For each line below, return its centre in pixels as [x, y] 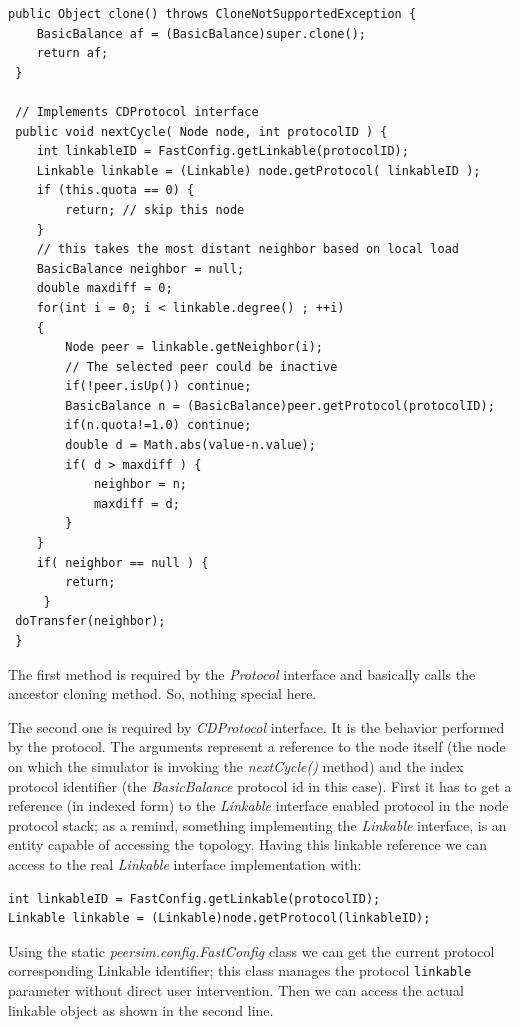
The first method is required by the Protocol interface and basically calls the [242, 673]
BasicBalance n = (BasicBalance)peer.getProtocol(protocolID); [280, 405]
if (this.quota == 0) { [115, 190]
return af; [72, 53]
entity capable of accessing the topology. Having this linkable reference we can [248, 844]
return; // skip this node [155, 209]
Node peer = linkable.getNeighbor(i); [194, 347]
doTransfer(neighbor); [90, 621]
